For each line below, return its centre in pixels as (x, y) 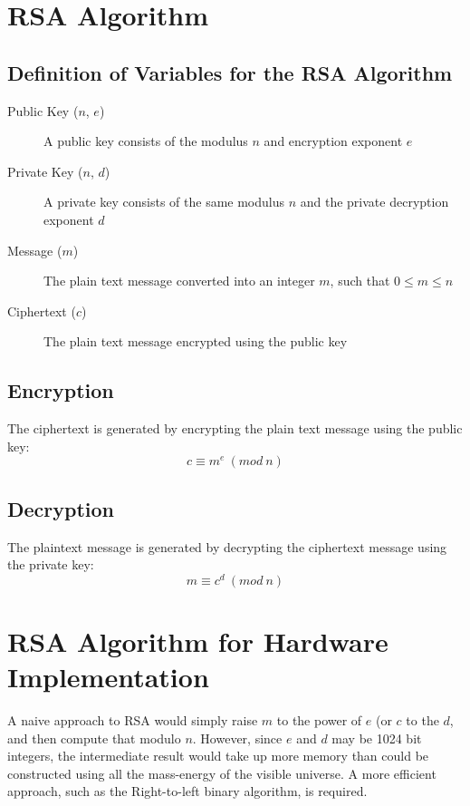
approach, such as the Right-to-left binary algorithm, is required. (187, 791)
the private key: (51, 564)
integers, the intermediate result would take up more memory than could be (218, 756)
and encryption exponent (333, 141)
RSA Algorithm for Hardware (198, 641)
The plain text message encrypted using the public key (196, 341)
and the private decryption (374, 202)
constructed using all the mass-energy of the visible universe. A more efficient (222, 773)
